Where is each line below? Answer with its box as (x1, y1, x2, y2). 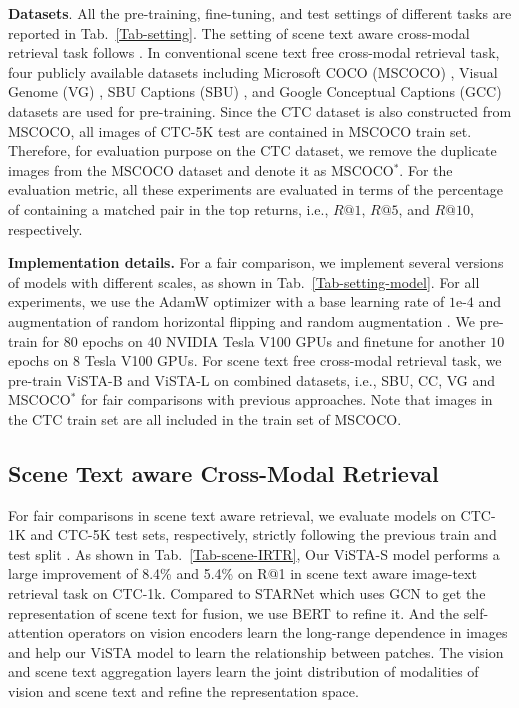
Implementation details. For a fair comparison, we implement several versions (8, 252, 504, 273)
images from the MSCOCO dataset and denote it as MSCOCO (8, 159, 394, 180)
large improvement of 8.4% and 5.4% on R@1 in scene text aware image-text (8, 563, 477, 584)
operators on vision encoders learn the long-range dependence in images (68, 622, 508, 643)
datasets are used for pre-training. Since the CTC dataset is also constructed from (8, 100, 512, 121)
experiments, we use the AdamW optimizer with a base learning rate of (8, 291, 445, 312)
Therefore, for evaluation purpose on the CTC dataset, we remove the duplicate (8, 140, 497, 161)
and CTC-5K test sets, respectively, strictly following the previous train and (30, 524, 497, 545)
